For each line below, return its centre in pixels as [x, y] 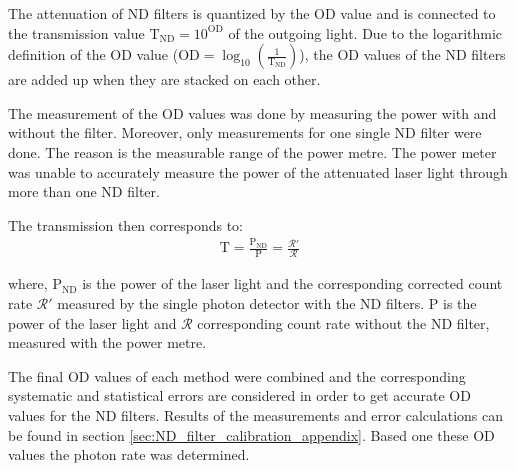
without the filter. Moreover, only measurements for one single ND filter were [245, 132]
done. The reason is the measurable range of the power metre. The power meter [252, 151]
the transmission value [76, 32]
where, [28, 283]
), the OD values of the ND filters [402, 54]
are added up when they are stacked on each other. [164, 79]
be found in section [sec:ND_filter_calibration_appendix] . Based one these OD [251, 434]
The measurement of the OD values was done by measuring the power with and [252, 112]
